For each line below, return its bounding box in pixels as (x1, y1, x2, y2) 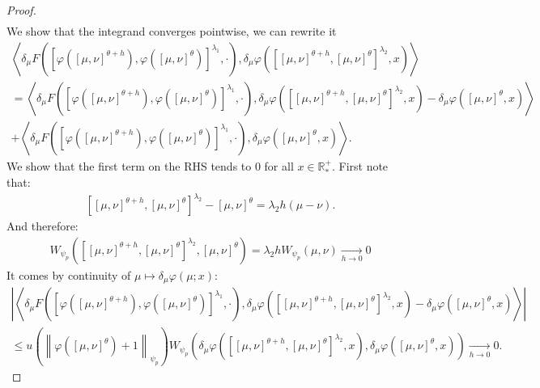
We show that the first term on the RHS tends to (6, 157, 252, 174)
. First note (331, 157, 389, 174)
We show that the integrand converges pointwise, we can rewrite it (6, 23, 337, 40)
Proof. (6, 2, 36, 18)
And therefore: (6, 217, 79, 234)
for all (264, 157, 294, 174)
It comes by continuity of (6, 266, 131, 283)
